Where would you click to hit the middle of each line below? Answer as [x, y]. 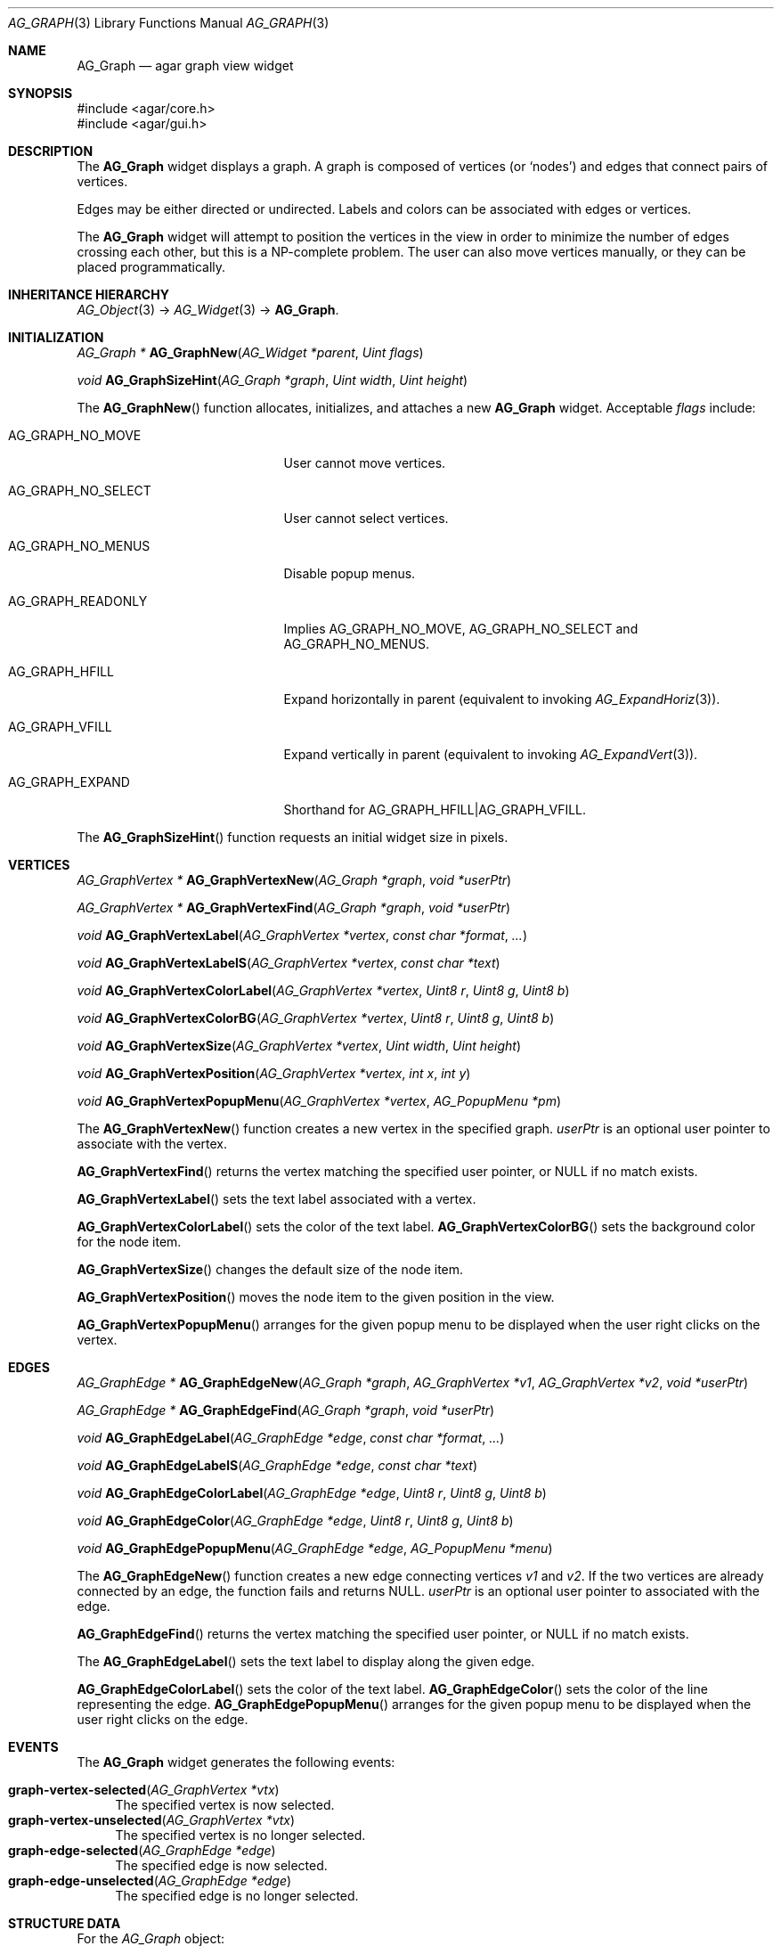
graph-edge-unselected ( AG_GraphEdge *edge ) [150, 1881]
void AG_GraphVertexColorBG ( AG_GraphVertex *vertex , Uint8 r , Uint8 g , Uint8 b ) [316, 1018]
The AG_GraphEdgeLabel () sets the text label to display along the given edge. [306, 1661]
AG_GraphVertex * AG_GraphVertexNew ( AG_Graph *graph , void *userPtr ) [294, 880]
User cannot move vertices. [365, 463]
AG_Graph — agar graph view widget [185, 65]
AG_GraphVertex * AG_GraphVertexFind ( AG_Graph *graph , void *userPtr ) [293, 908]
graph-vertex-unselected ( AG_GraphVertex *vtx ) [152, 1820]
